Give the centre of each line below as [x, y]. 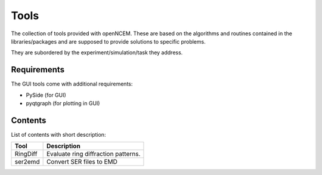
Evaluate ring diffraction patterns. [93, 154]
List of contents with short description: [58, 134]
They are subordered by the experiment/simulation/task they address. [97, 53]
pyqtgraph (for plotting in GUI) [63, 103]
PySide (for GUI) [46, 95]
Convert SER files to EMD [82, 162]
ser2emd [27, 162]
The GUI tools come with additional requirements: [72, 84]
